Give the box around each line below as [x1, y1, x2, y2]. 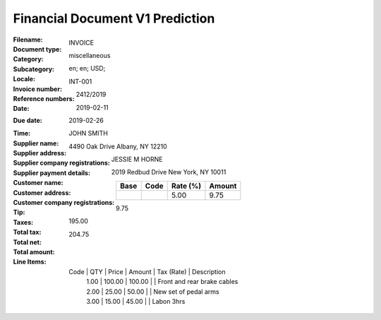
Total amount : [13, 247, 56, 256]
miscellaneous [68, 51, 111, 59]
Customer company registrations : [13, 198, 115, 207]
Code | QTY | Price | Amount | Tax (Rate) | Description [68, 267, 226, 275]
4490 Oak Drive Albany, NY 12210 [68, 142, 167, 150]
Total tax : [13, 228, 42, 237]
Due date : [13, 116, 42, 124]
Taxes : [13, 218, 34, 226]
